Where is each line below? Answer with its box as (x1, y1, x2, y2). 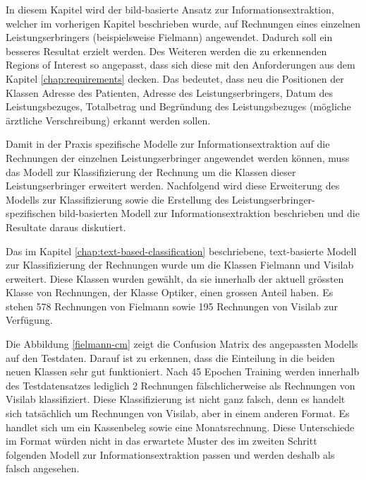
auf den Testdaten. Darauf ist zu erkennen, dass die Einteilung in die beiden (6, 350, 335, 365)
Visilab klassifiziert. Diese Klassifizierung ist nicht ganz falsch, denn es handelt (6, 392, 346, 406)
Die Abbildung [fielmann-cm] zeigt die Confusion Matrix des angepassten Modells (6, 336, 358, 351)
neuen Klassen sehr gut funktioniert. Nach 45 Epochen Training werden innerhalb (6, 364, 360, 379)
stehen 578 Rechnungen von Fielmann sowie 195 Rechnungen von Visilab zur (6, 298, 338, 313)
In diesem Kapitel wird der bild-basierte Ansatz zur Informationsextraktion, (6, 2, 334, 16)
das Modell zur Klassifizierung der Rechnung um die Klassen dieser (6, 164, 296, 179)
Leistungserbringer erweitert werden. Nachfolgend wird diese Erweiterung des (6, 178, 340, 193)
